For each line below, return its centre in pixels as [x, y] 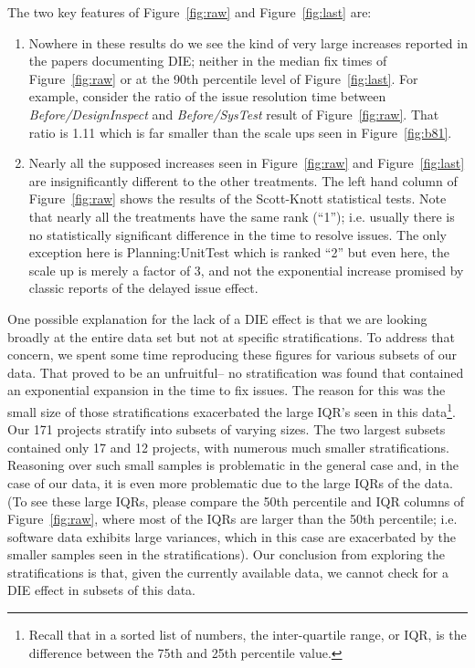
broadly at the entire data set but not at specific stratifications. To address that [231, 336]
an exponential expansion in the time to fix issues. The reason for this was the [227, 390]
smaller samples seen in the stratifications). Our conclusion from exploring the [227, 554]
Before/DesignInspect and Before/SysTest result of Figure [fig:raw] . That [234, 114]
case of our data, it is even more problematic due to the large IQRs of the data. [230, 482]
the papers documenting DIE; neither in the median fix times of [208, 61]
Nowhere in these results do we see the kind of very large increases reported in [248, 42]
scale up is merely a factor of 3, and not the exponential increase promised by [246, 270]
